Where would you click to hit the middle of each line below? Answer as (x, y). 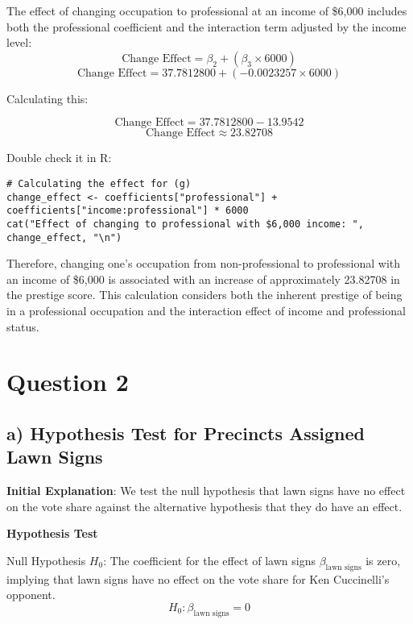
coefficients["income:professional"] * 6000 (128, 211)
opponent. (31, 595)
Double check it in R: (59, 158)
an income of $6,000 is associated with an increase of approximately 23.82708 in (203, 279)
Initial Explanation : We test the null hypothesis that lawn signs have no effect (206, 491)
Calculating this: (47, 98)
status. (23, 326)
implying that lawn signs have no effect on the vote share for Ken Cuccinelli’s (198, 578)
